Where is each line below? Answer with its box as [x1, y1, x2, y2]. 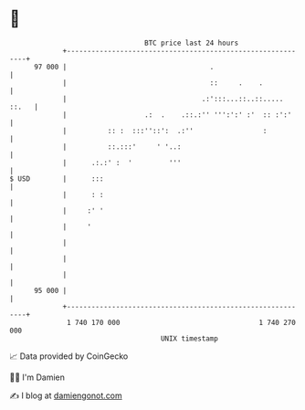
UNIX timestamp [160, 333, 219, 343]
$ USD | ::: [9, 173, 104, 184]
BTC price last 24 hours [144, 38, 239, 47]
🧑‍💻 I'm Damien [9, 372, 66, 383]
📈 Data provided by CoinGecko [9, 351, 129, 362]
